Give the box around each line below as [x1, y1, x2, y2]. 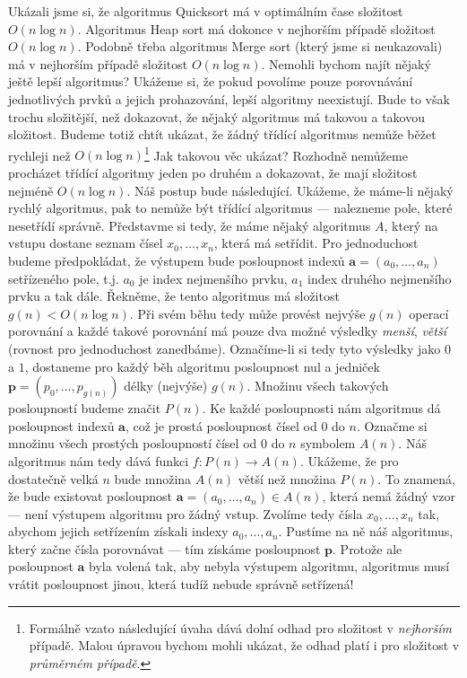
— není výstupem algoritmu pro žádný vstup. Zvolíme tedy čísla [8, 504, 363, 523]
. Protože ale [333, 539, 402, 558]
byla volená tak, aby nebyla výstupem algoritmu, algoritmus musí [89, 557, 450, 576]
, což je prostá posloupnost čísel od [125, 416, 317, 435]
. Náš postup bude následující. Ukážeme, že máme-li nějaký [126, 181, 454, 199]
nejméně [8, 181, 54, 199]
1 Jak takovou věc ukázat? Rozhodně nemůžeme [143, 143, 408, 164]
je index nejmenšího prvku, [139, 269, 288, 287]
